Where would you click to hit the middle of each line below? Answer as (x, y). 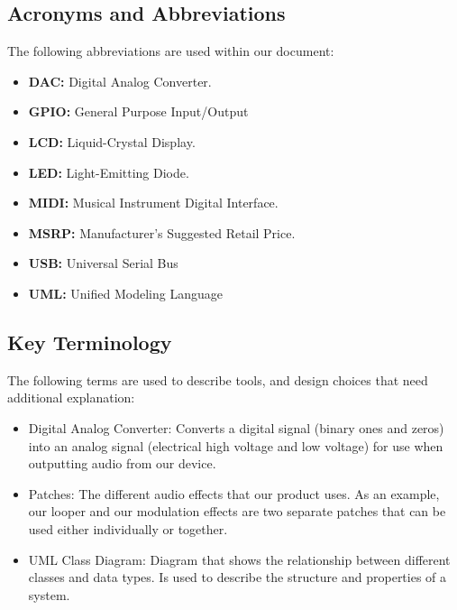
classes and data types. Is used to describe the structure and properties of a (238, 577)
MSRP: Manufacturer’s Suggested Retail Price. (162, 232)
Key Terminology (90, 342)
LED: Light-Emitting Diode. (109, 172)
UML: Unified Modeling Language (125, 293)
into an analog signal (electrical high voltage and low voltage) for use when (236, 445)
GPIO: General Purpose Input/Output (138, 111)
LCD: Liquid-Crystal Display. (112, 141)
